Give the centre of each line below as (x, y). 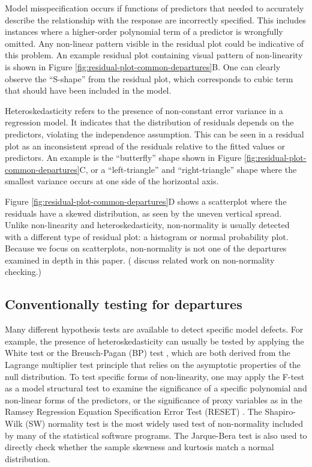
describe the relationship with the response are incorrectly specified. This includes (155, 20)
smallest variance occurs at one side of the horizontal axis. (112, 181)
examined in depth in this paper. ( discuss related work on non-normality (140, 260)
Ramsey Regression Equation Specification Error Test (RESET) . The (133, 411)
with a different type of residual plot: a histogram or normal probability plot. (147, 236)
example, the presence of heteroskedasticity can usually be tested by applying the (154, 341)
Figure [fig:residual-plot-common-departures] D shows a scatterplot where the (146, 201)
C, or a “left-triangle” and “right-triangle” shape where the (188, 169)
